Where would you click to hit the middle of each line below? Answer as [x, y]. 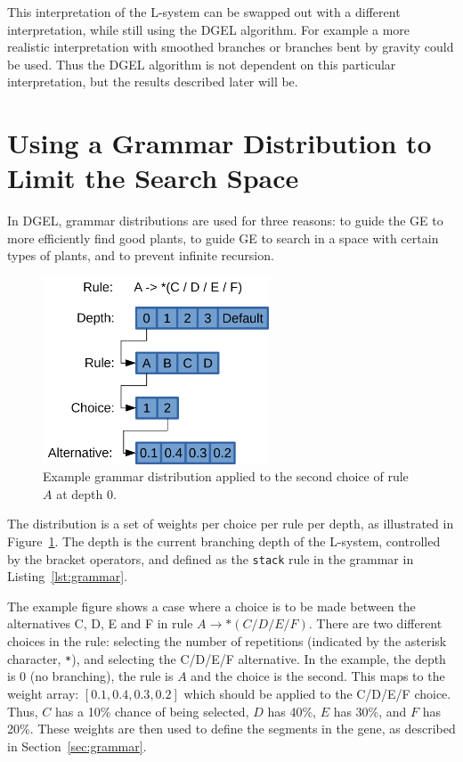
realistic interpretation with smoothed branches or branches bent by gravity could [231, 47]
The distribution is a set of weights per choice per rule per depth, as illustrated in [231, 524]
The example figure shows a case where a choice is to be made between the [211, 606]
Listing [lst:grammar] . [68, 576]
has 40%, [292, 711]
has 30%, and [370, 711]
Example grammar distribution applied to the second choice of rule [226, 476]
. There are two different [375, 623]
